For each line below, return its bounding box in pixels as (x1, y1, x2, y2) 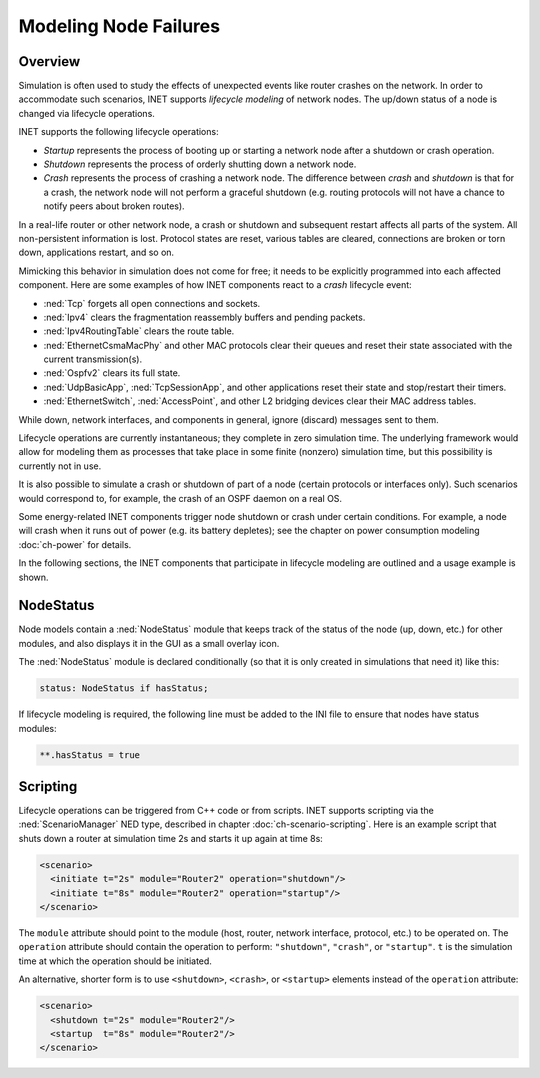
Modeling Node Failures (18, 15, 220, 37)
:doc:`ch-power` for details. (18, 538, 132, 550)
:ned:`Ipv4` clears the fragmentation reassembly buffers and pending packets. (43, 311, 366, 323)
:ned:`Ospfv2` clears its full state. (43, 367, 181, 379)
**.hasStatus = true (39, 749, 140, 760)
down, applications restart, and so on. (18, 246, 175, 259)
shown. (18, 571, 49, 583)
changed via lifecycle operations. (18, 107, 155, 119)
